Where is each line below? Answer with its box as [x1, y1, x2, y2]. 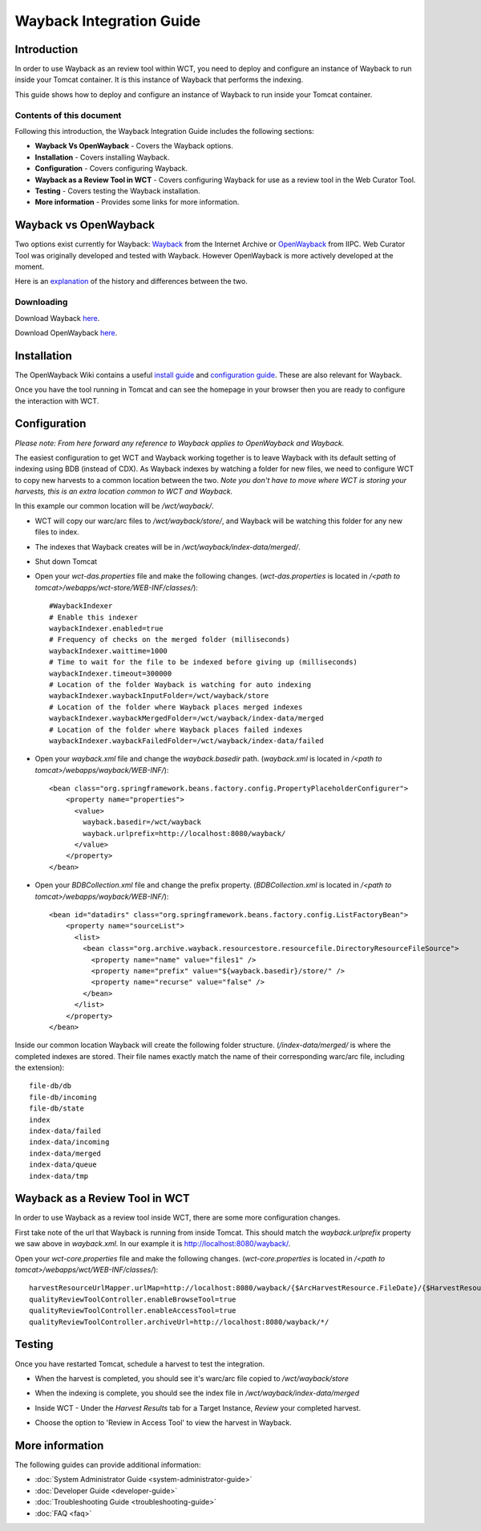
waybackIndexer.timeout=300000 [49, 668, 172, 678]
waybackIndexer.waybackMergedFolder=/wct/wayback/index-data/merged [49, 714, 324, 723]
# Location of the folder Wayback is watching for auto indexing [49, 680, 312, 689]
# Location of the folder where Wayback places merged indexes [49, 702, 303, 712]
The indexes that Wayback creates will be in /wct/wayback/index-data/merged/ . [34, 542, 301, 551]
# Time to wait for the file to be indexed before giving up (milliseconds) [49, 658, 358, 667]
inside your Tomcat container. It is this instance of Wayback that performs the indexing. [14, 75, 304, 84]
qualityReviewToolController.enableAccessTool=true [29, 1306, 236, 1315]
